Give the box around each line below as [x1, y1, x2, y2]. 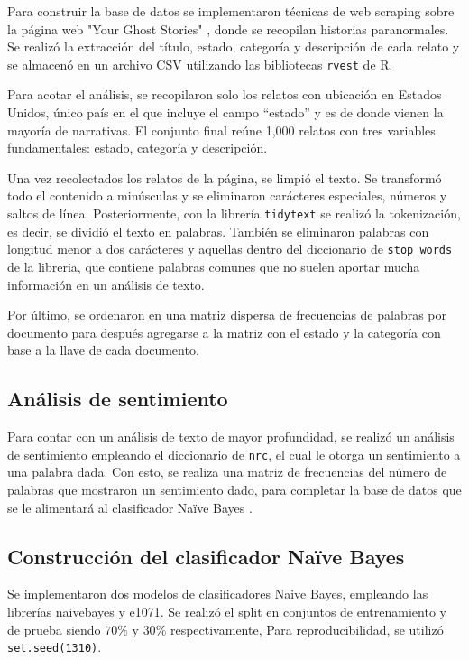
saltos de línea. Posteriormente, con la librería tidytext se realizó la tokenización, [7, 204, 461, 222]
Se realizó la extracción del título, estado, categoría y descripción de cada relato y [7, 37, 460, 56]
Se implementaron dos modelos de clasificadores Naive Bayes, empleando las [7, 584, 428, 603]
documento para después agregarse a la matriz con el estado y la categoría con [7, 322, 441, 341]
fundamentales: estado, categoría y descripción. [7, 138, 268, 157]
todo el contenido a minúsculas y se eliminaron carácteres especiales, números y [7, 186, 447, 205]
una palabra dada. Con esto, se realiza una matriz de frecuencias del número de [7, 462, 447, 481]
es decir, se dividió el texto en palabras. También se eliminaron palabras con [7, 221, 429, 240]
